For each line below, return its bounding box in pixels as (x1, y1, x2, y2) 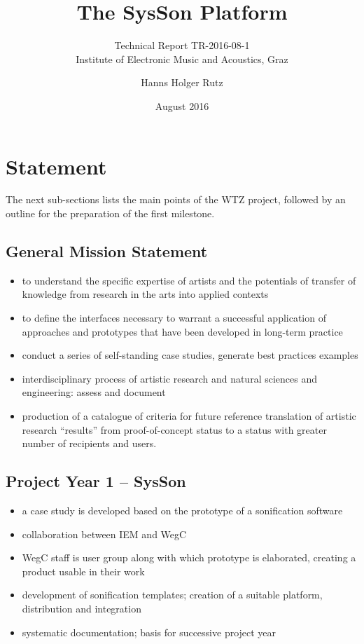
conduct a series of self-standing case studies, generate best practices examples (22, 348, 358, 362)
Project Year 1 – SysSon (6, 470, 186, 492)
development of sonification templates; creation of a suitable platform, (22, 587, 323, 602)
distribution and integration (22, 601, 141, 615)
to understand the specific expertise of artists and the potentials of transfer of (22, 273, 356, 287)
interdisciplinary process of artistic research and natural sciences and (22, 371, 317, 385)
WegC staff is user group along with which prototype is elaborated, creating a (22, 550, 356, 565)
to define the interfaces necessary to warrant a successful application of (22, 310, 326, 325)
